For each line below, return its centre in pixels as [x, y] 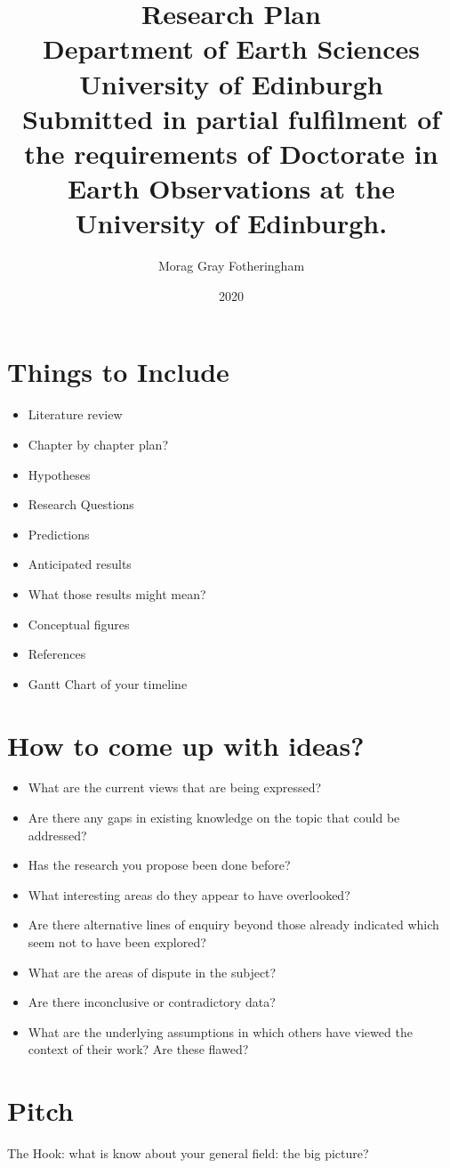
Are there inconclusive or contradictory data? [152, 1002]
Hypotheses [59, 474]
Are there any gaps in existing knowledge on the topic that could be [214, 818]
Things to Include [118, 372]
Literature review [75, 414]
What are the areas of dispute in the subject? [152, 972]
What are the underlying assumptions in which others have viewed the [220, 1031]
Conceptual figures [79, 624]
